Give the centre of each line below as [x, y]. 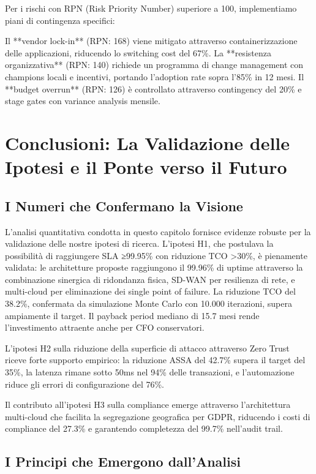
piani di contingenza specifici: [60, 20]
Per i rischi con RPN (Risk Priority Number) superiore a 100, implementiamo [151, 8]
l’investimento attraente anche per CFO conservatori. [105, 327]
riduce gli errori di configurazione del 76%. [85, 384]
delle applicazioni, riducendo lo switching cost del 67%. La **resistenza [138, 52]
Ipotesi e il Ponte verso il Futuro [146, 167]
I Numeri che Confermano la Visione [124, 205]
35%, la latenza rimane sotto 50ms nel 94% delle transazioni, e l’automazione [150, 372]
